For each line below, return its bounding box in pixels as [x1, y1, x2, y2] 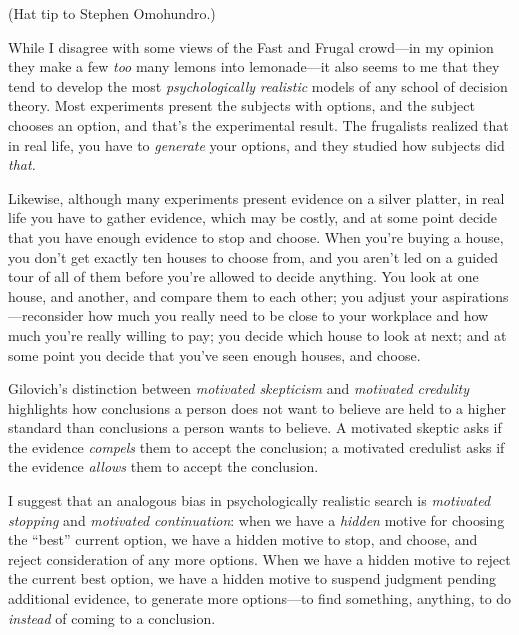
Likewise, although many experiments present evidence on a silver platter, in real [8, 187, 505, 208]
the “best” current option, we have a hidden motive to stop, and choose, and [8, 529, 478, 550]
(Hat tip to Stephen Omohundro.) [8, 3, 216, 23]
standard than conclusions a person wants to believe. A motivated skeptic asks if [8, 417, 502, 438]
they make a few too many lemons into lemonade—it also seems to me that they [8, 56, 500, 77]
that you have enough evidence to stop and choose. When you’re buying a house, [8, 226, 504, 247]
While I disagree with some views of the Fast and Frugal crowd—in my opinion [8, 36, 494, 57]
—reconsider [8, 305, 84, 326]
